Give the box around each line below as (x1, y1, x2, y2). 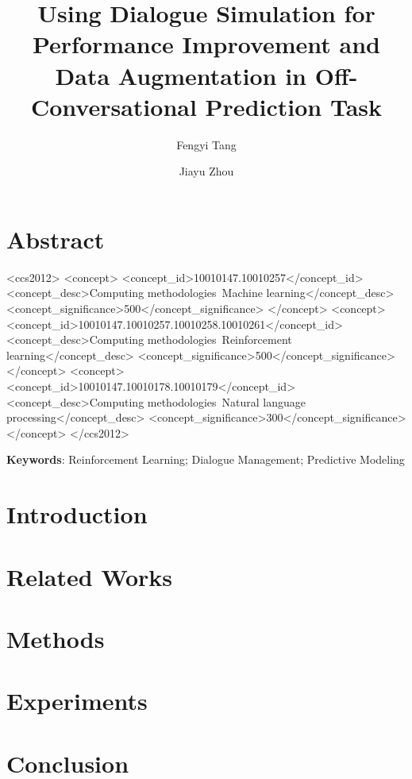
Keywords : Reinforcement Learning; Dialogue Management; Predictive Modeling (6, 451, 405, 468)
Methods (6, 622, 105, 654)
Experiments (6, 685, 148, 717)
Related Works (6, 560, 173, 592)
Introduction (6, 498, 148, 530)
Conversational (30, 90, 197, 122)
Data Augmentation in (55, 59, 306, 91)
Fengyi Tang (176, 136, 237, 152)
